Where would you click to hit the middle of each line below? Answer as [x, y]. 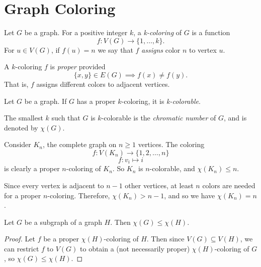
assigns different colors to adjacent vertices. [103, 84]
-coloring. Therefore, [79, 195]
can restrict [22, 248]
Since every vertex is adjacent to [54, 185]
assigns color [161, 49]
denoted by [21, 127]
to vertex [203, 49]
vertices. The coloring [171, 144]
